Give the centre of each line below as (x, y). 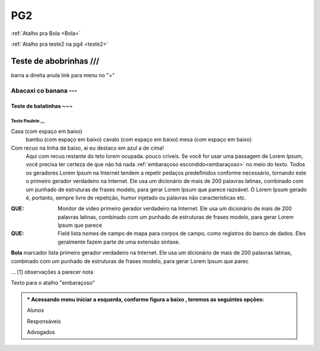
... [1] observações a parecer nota (52, 272)
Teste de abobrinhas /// (55, 61)
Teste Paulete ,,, (28, 121)
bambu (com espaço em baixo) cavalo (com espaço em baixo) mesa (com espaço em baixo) (139, 140)
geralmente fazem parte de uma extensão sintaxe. (119, 242)
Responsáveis (44, 321)
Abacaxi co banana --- (44, 90)
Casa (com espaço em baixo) (47, 131)
